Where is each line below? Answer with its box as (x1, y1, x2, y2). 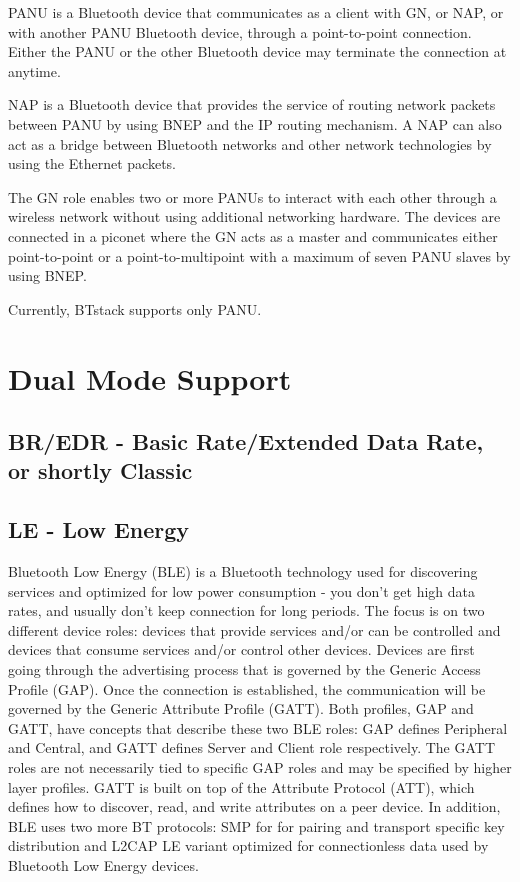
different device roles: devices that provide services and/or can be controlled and (8, 619, 501, 640)
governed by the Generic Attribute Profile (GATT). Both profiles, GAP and (8, 698, 474, 719)
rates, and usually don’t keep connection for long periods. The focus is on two (8, 600, 485, 621)
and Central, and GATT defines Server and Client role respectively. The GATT (8, 737, 496, 758)
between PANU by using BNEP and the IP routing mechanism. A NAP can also (8, 113, 502, 134)
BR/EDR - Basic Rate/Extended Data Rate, (8, 426, 484, 457)
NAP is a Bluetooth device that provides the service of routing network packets (8, 94, 496, 115)
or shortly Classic (8, 455, 193, 486)
